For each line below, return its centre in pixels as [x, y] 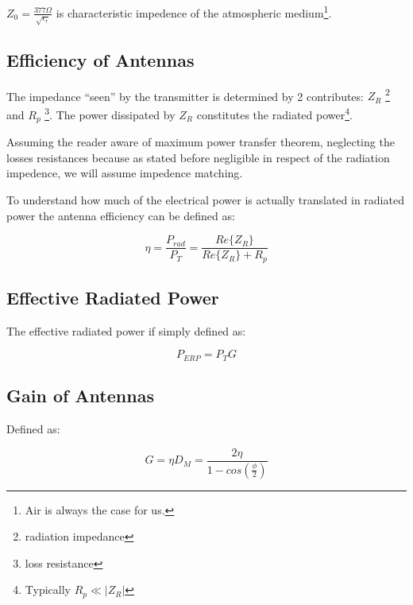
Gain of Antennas [80, 396]
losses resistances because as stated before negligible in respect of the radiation [198, 157]
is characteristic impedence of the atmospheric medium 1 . [194, 12]
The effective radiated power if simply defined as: [126, 330]
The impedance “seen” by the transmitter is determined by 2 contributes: [185, 96]
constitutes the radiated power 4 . [274, 113]
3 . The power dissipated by [110, 113]
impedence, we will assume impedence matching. [125, 173]
